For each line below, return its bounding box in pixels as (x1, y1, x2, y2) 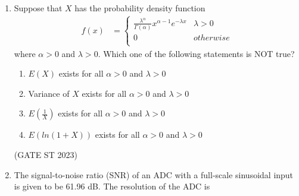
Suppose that (14, 2, 63, 14)
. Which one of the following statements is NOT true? (98, 47, 295, 59)
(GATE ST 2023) (14, 148, 77, 160)
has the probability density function (74, 2, 205, 14)
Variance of (28, 87, 70, 99)
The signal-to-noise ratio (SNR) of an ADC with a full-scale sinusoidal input (14, 168, 294, 181)
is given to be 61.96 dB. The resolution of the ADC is (14, 180, 210, 192)
